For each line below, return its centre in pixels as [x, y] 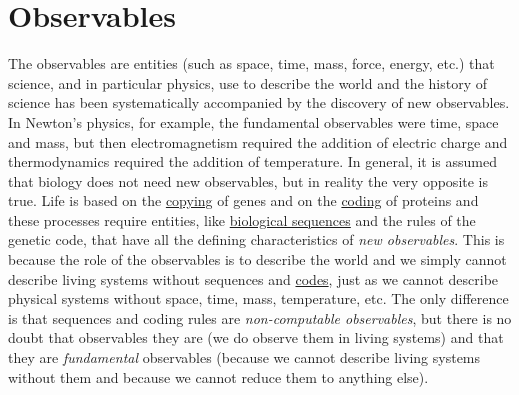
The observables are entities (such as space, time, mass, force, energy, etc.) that [251, 63]
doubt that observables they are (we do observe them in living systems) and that [256, 337]
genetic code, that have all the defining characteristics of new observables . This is [256, 239]
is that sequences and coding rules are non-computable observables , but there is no [260, 317]
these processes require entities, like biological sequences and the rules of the [242, 219]
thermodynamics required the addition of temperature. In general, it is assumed [253, 161]
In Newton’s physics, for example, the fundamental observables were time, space [253, 121]
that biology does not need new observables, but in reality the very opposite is [248, 180]
